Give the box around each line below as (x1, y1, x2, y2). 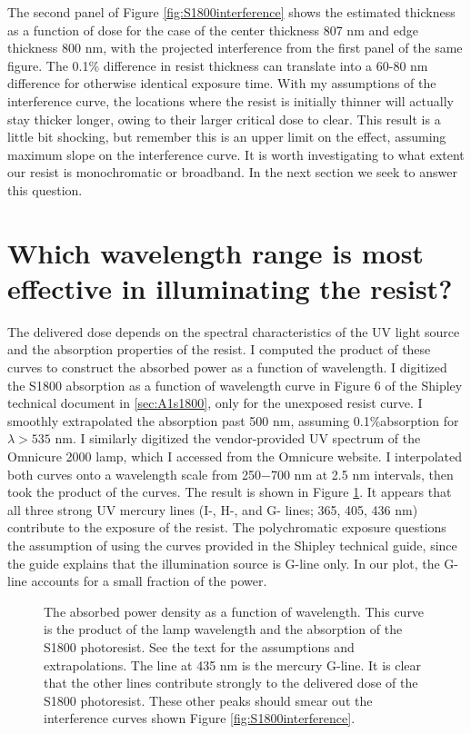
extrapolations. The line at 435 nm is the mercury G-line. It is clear (44, 655, 422, 674)
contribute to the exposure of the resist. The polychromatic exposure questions (7, 518, 446, 537)
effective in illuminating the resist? (7, 269, 453, 306)
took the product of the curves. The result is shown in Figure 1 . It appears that (7, 482, 452, 501)
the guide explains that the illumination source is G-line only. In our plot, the (7, 553, 440, 572)
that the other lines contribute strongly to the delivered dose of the (44, 673, 418, 692)
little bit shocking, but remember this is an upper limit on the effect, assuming (7, 127, 446, 146)
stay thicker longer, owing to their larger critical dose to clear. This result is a (7, 109, 441, 128)
